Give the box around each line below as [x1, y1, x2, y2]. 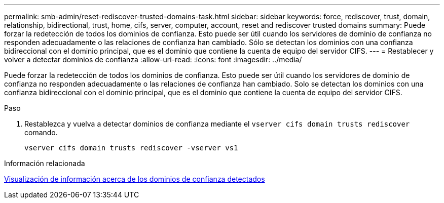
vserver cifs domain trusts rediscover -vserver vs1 [24, 144, 238, 152]
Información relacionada [4, 159, 85, 168]
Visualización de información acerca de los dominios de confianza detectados [4, 175, 265, 183]
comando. [24, 128, 58, 137]
